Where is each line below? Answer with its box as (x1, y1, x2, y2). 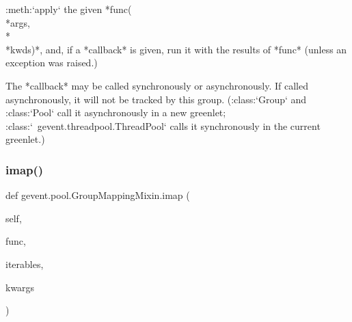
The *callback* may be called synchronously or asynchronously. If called (5, 78, 308, 92)
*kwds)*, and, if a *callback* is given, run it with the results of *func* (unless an (5, 42, 347, 56)
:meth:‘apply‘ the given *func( (5, 2, 132, 16)
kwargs (5, 280, 35, 294)
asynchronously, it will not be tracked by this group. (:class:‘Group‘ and (5, 92, 307, 106)
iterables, (5, 256, 44, 271)
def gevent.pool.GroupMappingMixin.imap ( (5, 188, 190, 202)
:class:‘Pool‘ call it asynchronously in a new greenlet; (5, 105, 226, 120)
